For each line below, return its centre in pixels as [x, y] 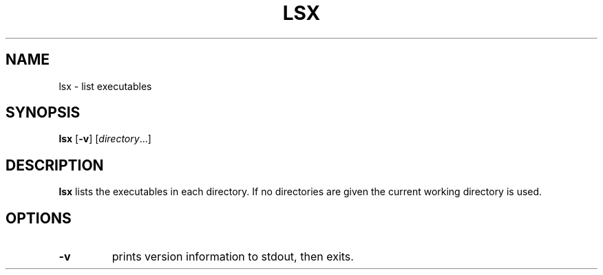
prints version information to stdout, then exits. [233, 257]
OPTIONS [39, 218]
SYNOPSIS [43, 113]
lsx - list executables [105, 86]
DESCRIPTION [55, 165]
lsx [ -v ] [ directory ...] [105, 139]
